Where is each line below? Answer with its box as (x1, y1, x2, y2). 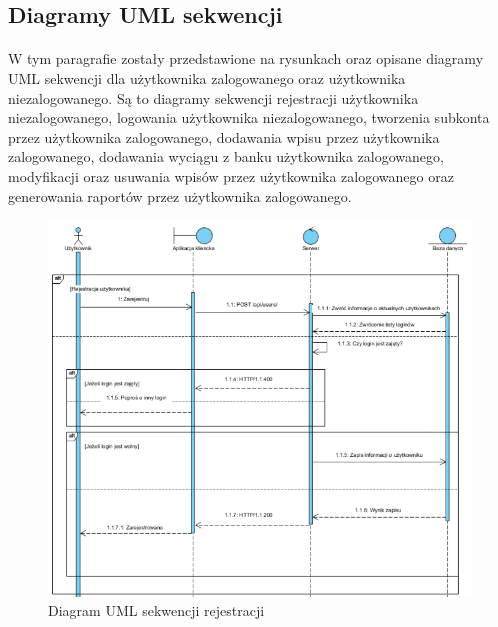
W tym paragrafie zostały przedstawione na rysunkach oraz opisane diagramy (8, 48, 484, 69)
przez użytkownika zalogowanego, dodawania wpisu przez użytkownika (8, 126, 440, 147)
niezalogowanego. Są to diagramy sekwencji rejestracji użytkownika (8, 87, 419, 108)
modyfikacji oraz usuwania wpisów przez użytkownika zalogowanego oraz (8, 165, 454, 186)
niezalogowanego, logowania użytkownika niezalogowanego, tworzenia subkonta (8, 107, 490, 128)
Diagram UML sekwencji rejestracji (48, 600, 265, 621)
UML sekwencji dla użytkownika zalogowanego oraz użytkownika (8, 67, 406, 88)
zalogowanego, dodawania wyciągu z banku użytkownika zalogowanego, (8, 146, 444, 167)
